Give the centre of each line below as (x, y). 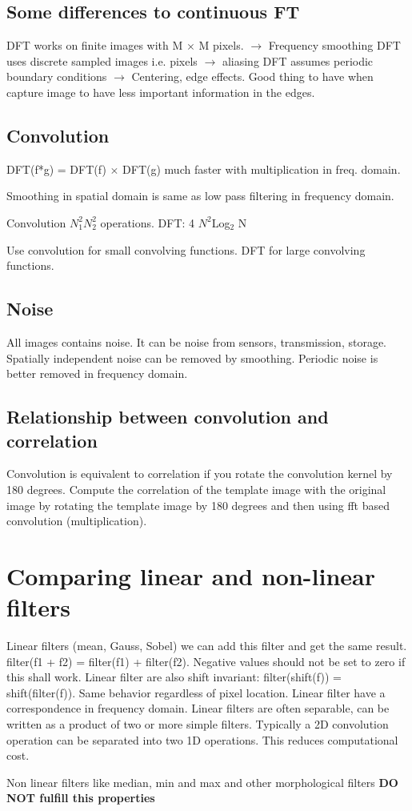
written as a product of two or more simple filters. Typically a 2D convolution (198, 723)
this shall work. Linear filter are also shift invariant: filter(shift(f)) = (174, 677)
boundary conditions (57, 76)
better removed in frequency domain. (97, 373)
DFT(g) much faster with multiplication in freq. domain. (262, 169)
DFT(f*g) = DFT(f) (56, 169)
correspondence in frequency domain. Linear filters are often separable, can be (198, 708)
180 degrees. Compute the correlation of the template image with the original (196, 489)
